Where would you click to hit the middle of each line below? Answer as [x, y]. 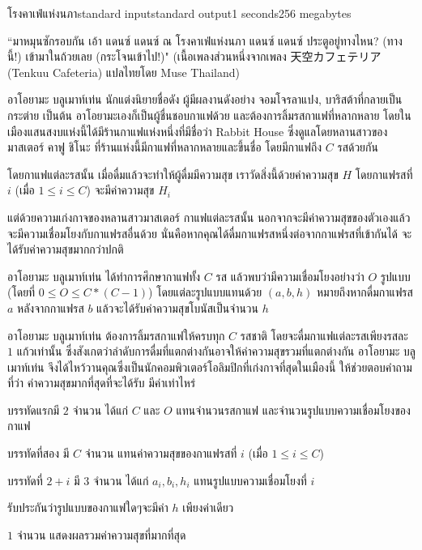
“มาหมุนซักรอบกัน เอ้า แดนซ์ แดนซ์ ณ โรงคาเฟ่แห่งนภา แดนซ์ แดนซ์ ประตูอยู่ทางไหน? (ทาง [205, 40]
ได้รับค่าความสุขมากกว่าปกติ [66, 249]
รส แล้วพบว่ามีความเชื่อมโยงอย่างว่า [290, 276]
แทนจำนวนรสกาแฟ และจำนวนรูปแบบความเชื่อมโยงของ [293, 409]
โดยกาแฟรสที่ [384, 174]
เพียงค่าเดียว [208, 507]
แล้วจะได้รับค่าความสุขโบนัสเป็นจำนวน [178, 307]
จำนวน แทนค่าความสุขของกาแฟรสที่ [161, 453]
